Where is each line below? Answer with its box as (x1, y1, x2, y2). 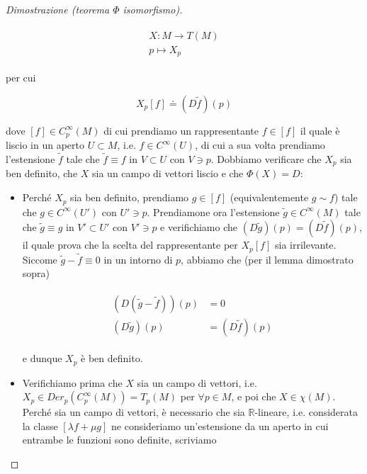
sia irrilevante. (274, 237, 337, 252)
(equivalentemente (230, 190, 309, 205)
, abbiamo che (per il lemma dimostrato (181, 252, 354, 266)
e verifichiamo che (160, 220, 238, 235)
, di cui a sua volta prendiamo (195, 137, 325, 152)
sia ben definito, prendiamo (70, 190, 189, 205)
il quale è (300, 123, 340, 137)
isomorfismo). (123, 2, 183, 16)
